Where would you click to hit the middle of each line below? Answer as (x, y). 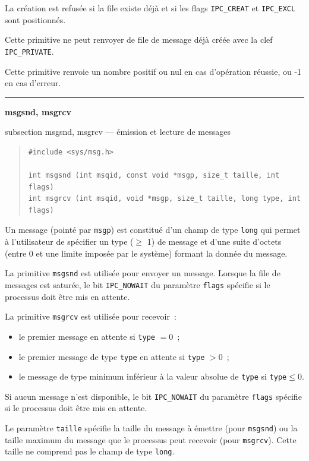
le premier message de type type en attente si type (112, 356)
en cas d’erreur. (33, 83)
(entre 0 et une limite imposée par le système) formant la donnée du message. (146, 253)
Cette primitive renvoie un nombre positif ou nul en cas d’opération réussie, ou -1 (153, 71)
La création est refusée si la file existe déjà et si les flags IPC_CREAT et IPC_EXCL (150, 8)
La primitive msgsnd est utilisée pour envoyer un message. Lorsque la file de (143, 273)
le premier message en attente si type (87, 336)
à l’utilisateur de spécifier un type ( (69, 241)
